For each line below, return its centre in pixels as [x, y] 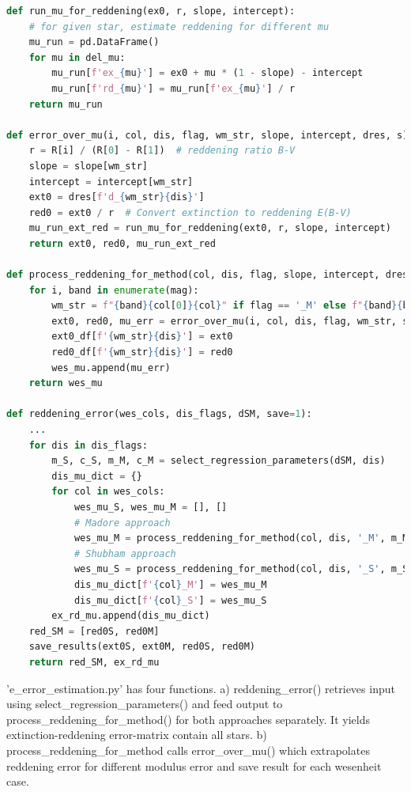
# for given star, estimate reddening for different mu [179, 27]
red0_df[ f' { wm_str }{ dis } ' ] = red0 [142, 352]
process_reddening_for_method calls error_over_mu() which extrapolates [188, 750]
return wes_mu [66, 383]
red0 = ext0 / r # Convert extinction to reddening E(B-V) [190, 212]
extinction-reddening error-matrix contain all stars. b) [137, 735]
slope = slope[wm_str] [88, 166]
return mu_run [66, 104]
